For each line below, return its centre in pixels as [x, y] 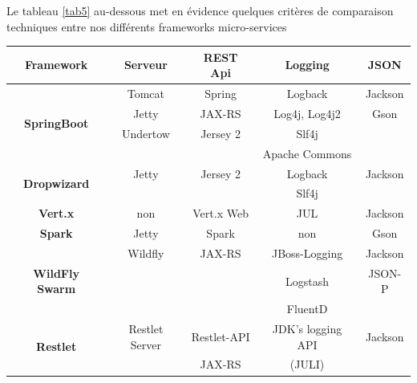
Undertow [146, 133]
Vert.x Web [221, 213]
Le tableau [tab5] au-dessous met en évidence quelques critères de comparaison [200, 10]
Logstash [308, 281]
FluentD [307, 309]
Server [146, 344]
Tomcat [146, 94]
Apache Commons [307, 153]
